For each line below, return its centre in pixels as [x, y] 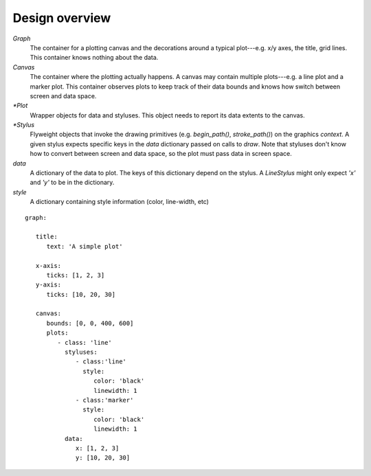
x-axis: [48, 265]
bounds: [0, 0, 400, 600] [90, 323]
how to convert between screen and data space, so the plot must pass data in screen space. [161, 154]
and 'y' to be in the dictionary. [72, 183]
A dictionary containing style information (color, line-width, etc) [120, 202]
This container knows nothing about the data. [94, 58]
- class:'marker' [105, 400]
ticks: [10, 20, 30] [81, 294]
